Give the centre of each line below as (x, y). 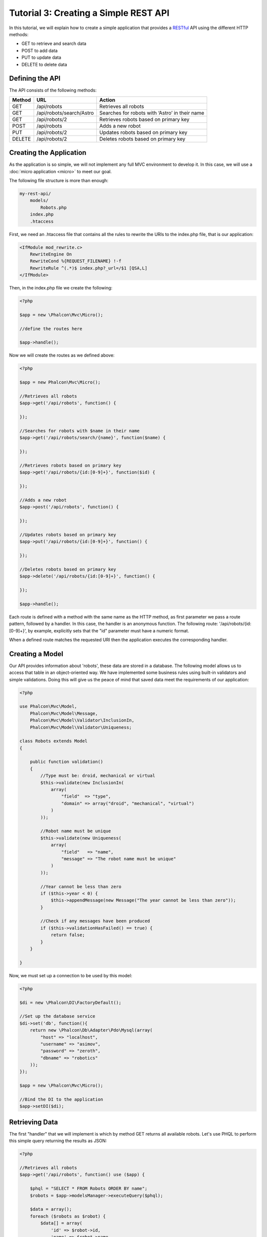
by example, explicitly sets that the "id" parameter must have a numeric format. (109, 630)
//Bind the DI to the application (61, 1099)
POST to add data (40, 50)
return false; (68, 935)
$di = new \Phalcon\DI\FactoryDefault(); (70, 1002)
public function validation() (67, 762)
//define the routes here (51, 329)
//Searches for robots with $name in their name (80, 431)
